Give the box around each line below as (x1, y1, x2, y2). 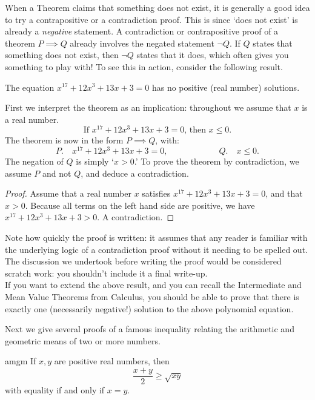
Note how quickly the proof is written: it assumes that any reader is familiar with (5, 231, 308, 244)
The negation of (5, 155, 64, 168)
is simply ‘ (76, 155, 114, 168)
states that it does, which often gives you (136, 48, 289, 61)
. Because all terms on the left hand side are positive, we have (25, 198, 255, 211)
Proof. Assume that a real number (5, 187, 131, 200)
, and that (265, 187, 303, 200)
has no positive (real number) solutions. (151, 80, 300, 93)
